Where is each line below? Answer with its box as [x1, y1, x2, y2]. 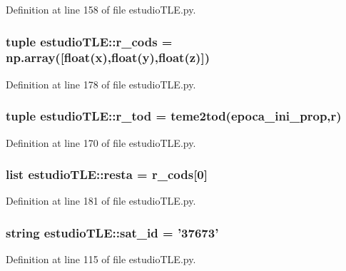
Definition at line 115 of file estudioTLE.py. [6, 252, 196, 267]
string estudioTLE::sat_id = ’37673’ [6, 223, 219, 241]
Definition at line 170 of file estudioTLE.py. [6, 135, 196, 150]
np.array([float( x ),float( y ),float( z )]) [6, 48, 210, 66]
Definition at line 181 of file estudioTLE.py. [6, 193, 196, 208]
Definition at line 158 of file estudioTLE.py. [6, 2, 196, 16]
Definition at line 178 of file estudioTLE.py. [6, 76, 196, 91]
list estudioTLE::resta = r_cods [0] [6, 165, 208, 183]
